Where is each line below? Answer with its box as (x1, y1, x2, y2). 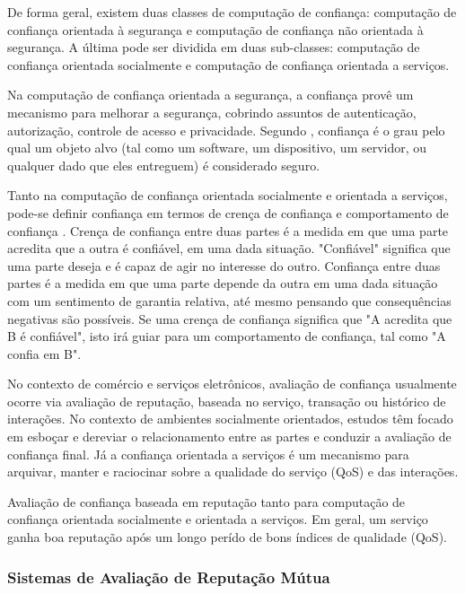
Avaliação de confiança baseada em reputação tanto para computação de (7, 492, 406, 511)
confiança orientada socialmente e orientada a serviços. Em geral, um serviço (7, 510, 428, 528)
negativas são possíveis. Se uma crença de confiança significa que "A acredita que (7, 309, 452, 328)
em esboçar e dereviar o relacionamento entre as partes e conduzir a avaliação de (7, 427, 452, 446)
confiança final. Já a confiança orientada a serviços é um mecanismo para (7, 444, 409, 463)
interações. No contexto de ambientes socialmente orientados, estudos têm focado (7, 409, 453, 428)
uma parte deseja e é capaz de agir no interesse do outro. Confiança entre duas (7, 256, 441, 275)
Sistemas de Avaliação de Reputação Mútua (7, 565, 330, 588)
